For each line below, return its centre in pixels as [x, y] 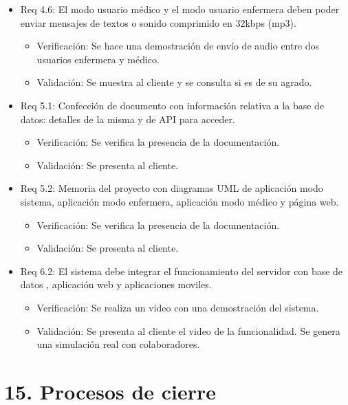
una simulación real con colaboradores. [118, 344]
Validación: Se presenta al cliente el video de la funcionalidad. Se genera [188, 330]
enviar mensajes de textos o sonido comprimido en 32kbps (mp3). [158, 22]
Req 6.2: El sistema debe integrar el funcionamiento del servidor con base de [182, 271]
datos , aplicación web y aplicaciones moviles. [116, 284]
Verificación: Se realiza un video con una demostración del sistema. [178, 307]
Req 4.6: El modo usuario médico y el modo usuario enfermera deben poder [180, 9]
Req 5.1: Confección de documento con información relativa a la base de [172, 105]
